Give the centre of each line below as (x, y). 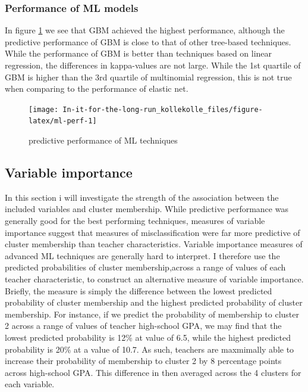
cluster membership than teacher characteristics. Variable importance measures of (154, 244)
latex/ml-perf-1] (63, 121)
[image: (44, 109)
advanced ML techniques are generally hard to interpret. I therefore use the (142, 255)
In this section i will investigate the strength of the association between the (142, 197)
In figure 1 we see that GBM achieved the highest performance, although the (145, 30)
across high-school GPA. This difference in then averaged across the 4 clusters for (153, 372)
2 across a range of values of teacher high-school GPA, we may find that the (143, 326)
